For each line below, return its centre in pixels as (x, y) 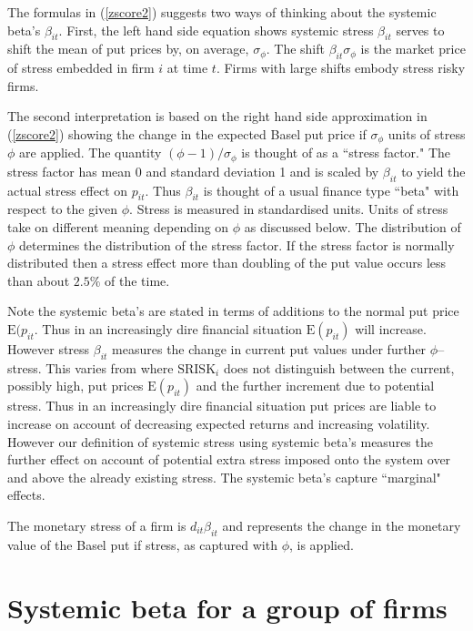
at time (187, 68)
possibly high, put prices (75, 386)
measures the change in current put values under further (269, 349)
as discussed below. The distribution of (352, 227)
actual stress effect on (68, 190)
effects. (26, 495)
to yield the (433, 171)
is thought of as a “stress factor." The (346, 153)
